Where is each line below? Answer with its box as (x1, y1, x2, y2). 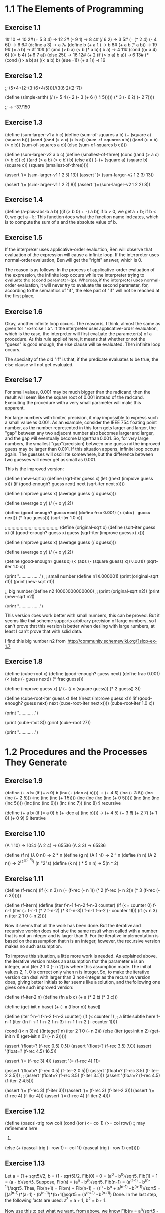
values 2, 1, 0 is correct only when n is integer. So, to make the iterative (5, 969, 149, 975)
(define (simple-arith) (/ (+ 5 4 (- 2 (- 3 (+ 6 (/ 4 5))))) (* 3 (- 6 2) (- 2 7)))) (5, 94, 154, 100)
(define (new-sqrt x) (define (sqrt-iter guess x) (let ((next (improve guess (5, 475, 153, 481)
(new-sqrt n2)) (5, 593, 35, 599)
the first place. (5, 293, 34, 299)
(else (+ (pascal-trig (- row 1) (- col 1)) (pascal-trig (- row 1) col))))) (5, 1144, 140, 1151)
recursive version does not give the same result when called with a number (5, 928, 158, 933)
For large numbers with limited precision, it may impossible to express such (5, 414, 158, 420)
